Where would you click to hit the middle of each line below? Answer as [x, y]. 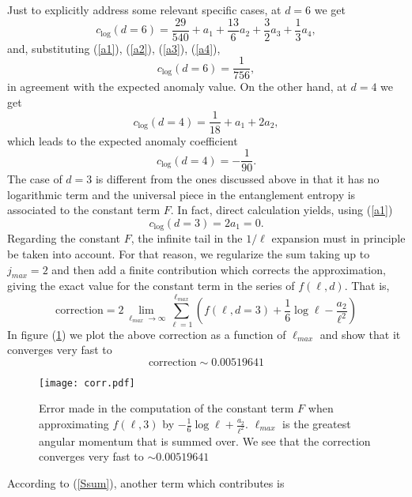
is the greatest [317, 424]
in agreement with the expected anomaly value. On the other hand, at [177, 87]
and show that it [360, 334]
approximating [74, 424]
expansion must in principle [338, 238]
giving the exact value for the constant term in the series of [151, 286]
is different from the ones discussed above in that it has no [237, 179]
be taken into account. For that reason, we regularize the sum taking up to [189, 254]
